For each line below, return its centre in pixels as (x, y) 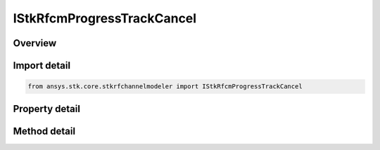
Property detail (47, 109)
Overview (35, 43)
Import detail (42, 66)
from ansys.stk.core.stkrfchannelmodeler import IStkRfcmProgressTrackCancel (165, 87)
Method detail (44, 131)
